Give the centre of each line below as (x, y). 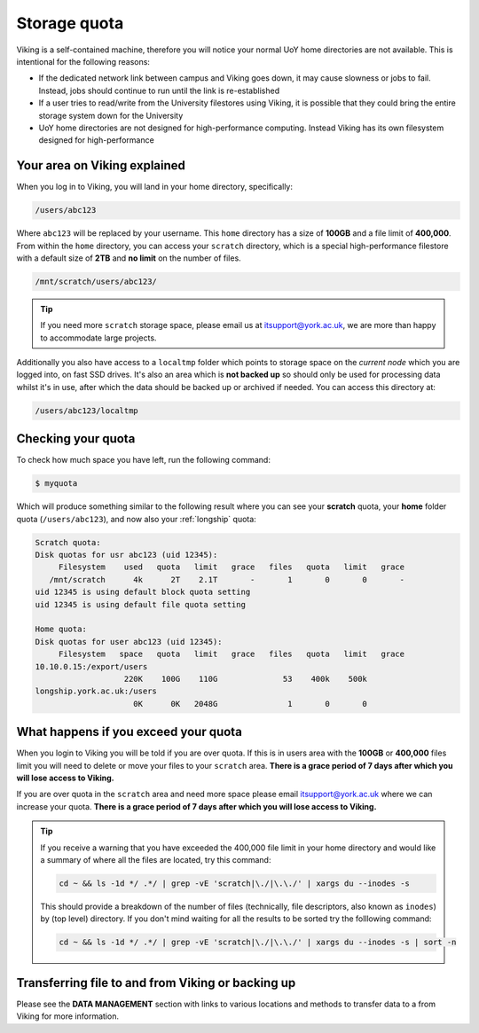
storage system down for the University (111, 115)
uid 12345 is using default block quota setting (143, 592)
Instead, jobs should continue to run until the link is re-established (159, 90)
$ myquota (56, 484)
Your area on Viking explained (101, 165)
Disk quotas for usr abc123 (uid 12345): (126, 555)
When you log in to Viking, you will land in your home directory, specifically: (154, 187)
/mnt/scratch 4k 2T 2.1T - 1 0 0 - (227, 579)
